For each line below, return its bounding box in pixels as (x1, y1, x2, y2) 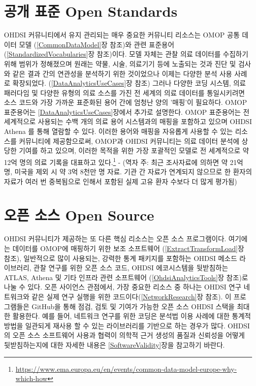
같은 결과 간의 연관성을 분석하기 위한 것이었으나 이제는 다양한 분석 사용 (12, 68, 232, 78)
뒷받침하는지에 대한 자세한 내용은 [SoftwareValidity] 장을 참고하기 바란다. (4, 339, 225, 350)
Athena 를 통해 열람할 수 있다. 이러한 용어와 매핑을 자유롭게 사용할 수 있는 (4, 126, 233, 136)
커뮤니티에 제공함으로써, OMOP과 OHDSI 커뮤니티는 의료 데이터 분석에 (19, 135, 240, 146)
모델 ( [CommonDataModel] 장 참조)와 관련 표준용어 (19, 39, 174, 49)
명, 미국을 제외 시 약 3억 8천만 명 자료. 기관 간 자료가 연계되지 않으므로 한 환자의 (4, 166, 252, 177)
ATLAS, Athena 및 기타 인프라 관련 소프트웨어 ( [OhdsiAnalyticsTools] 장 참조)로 (4, 272, 248, 282)
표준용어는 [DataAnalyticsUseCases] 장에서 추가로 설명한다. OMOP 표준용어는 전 (4, 106, 250, 117)
